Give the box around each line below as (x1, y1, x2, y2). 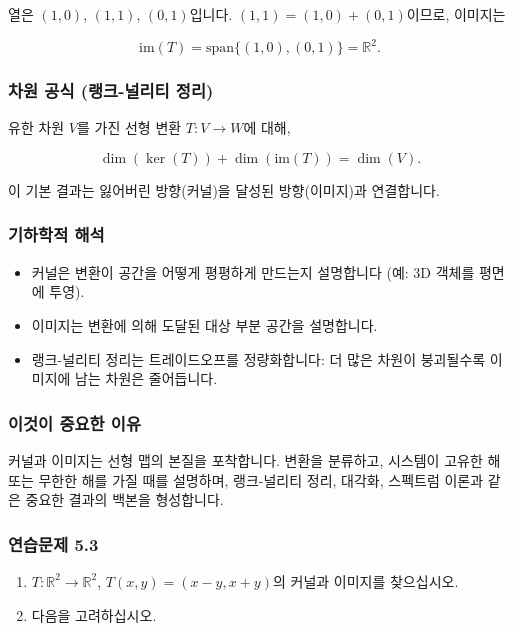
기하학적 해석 (8, 222, 105, 247)
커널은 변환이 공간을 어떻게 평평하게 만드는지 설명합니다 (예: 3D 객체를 (31, 261, 475, 282)
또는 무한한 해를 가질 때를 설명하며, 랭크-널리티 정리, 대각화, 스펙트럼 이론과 (8, 469, 484, 490)
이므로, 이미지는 (406, 4, 506, 24)
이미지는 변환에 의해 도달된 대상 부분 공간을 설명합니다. (31, 314, 378, 335)
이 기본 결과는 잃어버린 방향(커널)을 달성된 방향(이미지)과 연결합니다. (8, 179, 440, 200)
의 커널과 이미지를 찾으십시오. (272, 570, 459, 591)
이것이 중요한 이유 (8, 410, 141, 435)
